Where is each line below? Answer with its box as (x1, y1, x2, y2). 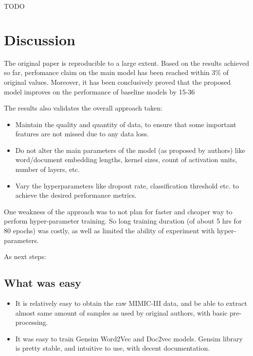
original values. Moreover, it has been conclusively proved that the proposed (4, 76, 231, 87)
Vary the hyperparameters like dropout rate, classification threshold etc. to (15, 180, 239, 190)
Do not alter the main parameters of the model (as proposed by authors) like (15, 145, 245, 155)
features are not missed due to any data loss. (15, 129, 149, 139)
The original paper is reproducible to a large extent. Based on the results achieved (4, 57, 249, 68)
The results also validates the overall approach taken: (4, 103, 163, 113)
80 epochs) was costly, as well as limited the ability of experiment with (4, 225, 215, 236)
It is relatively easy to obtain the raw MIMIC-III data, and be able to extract (15, 298, 247, 308)
